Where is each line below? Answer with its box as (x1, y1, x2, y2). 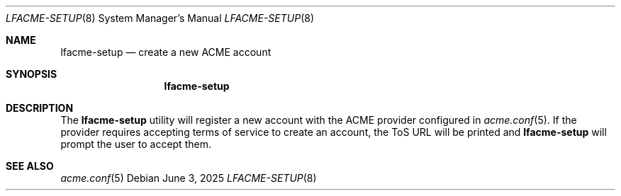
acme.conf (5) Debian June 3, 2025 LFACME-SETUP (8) (60, 172, 317, 184)
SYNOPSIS (6, 68, 57, 80)
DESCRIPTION (6, 102, 74, 114)
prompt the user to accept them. (60, 138, 211, 150)
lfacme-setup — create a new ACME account (60, 46, 272, 58)
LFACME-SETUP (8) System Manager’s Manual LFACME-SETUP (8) (6, 12, 315, 24)
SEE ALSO (6, 160, 54, 172)
